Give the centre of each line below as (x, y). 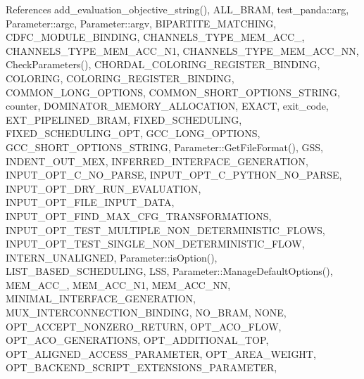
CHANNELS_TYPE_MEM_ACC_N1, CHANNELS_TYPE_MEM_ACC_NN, (182, 50)
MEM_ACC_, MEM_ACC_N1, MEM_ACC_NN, (118, 284)
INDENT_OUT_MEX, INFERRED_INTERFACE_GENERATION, (157, 161)
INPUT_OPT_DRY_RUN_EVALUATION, (103, 188)
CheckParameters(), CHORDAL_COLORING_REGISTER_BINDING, (163, 64)
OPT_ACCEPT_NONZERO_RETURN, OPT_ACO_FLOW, (144, 326)
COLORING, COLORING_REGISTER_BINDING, (120, 78)
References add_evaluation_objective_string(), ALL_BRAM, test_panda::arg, (177, 9)
